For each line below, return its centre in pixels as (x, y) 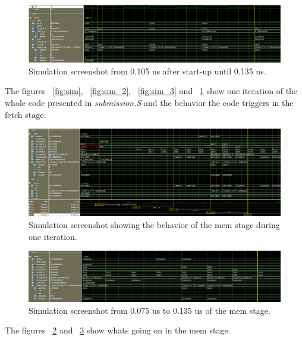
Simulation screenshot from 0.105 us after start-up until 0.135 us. (147, 71)
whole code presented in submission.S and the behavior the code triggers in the (149, 103)
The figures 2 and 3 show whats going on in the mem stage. (118, 330)
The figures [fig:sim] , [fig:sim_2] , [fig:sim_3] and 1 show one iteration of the (151, 91)
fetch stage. (26, 114)
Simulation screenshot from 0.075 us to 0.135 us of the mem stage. (150, 310)
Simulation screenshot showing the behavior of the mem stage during (154, 224)
